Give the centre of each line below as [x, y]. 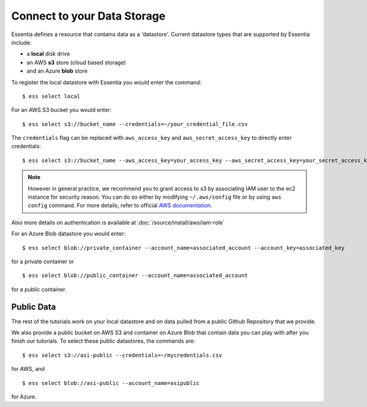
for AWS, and [28, 369]
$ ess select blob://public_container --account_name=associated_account [135, 276]
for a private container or [43, 261]
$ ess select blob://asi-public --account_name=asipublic [111, 383]
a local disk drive [48, 54]
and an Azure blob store [57, 71]
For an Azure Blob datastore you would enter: [69, 234]
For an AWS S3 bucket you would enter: [61, 110]
